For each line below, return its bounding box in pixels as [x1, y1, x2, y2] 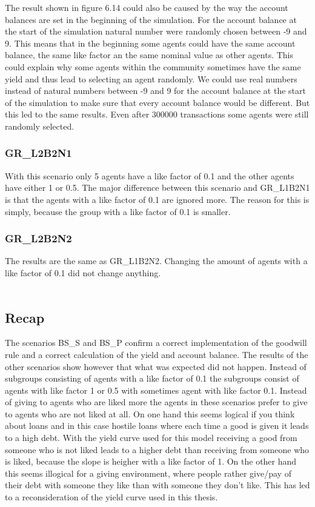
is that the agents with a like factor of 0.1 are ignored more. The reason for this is [5, 193, 310, 205]
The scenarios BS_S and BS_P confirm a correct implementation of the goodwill [5, 336, 307, 349]
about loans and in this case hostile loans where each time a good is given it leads [5, 419, 309, 432]
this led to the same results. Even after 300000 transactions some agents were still [5, 108, 309, 121]
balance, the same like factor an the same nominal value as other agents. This [5, 48, 294, 61]
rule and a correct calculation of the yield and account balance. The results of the [5, 348, 308, 360]
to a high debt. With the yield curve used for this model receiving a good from [5, 431, 297, 444]
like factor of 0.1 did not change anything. [5, 266, 161, 279]
